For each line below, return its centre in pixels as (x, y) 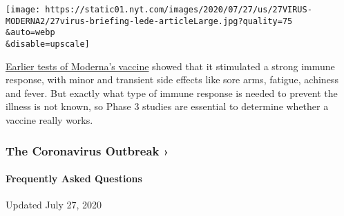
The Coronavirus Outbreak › (87, 150)
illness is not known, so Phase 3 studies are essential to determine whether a (167, 106)
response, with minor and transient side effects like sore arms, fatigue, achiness (172, 79)
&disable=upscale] (48, 44)
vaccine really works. (49, 120)
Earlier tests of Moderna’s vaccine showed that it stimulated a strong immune (170, 66)
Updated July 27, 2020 (54, 205)
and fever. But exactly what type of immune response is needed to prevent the (172, 93)
